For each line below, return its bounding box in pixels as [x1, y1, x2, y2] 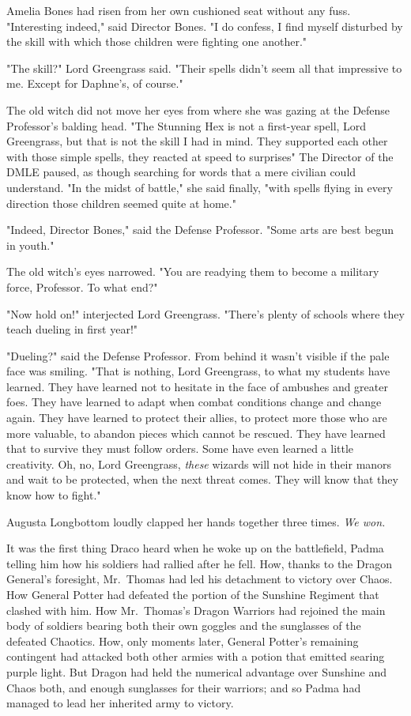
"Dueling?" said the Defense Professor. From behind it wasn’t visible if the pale [6, 347, 390, 364]
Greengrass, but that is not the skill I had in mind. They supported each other [6, 133, 388, 149]
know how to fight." [6, 487, 101, 503]
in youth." [6, 236, 55, 253]
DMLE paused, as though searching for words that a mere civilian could [6, 164, 356, 180]
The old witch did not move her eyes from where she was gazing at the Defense [6, 101, 390, 118]
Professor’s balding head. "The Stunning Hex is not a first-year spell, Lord [6, 117, 367, 134]
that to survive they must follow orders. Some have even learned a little [6, 440, 354, 457]
